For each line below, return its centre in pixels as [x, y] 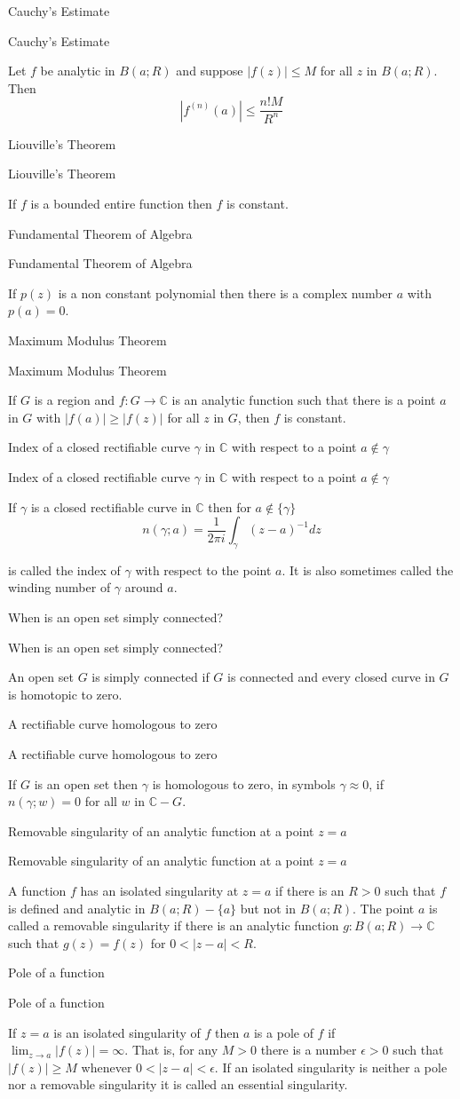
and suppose [210, 71]
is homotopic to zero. [65, 694]
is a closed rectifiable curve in [111, 506]
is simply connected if [151, 677]
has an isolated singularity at [159, 891]
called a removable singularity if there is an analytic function [174, 925]
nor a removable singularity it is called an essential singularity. [178, 1084]
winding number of [59, 587]
